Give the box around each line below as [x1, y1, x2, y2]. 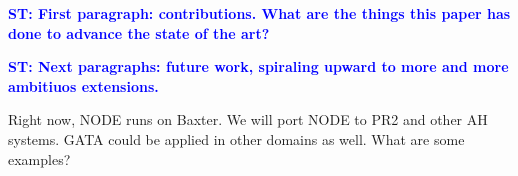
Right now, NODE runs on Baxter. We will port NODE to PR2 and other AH [8, 109, 488, 130]
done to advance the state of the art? [8, 22, 270, 43]
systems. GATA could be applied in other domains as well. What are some [8, 128, 465, 149]
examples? [8, 148, 71, 169]
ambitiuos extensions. [8, 75, 159, 96]
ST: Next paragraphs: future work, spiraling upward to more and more [8, 56, 509, 77]
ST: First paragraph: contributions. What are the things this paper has [8, 3, 511, 23]
